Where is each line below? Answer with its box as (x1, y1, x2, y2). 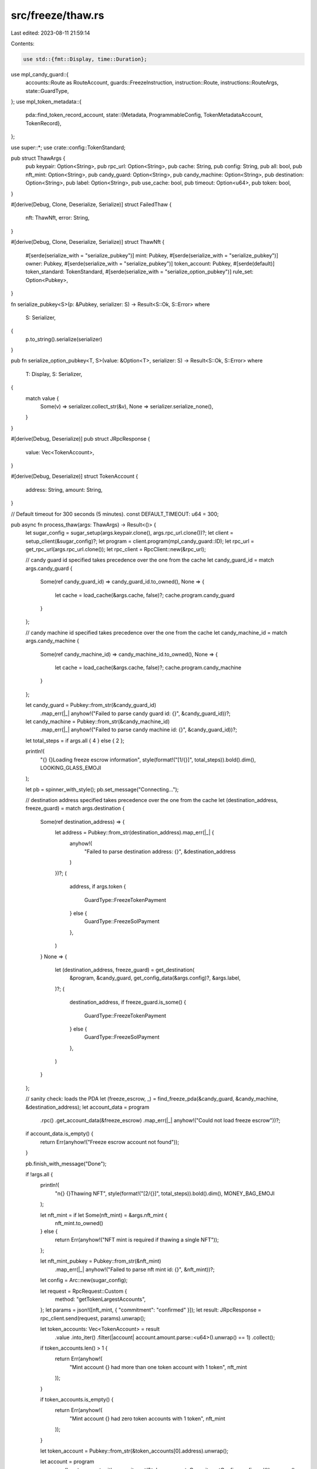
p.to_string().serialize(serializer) (25, 336, 103, 343)
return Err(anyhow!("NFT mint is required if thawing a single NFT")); (55, 1236, 220, 1243)
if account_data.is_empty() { (25, 1130, 94, 1137)
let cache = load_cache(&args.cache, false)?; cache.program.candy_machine (55, 664, 242, 671)
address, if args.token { (69, 883, 126, 890)
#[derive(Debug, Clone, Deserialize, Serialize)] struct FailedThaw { (11, 200, 172, 208)
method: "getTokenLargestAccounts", (55, 1296, 146, 1303)
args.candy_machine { (25, 638, 79, 645)
